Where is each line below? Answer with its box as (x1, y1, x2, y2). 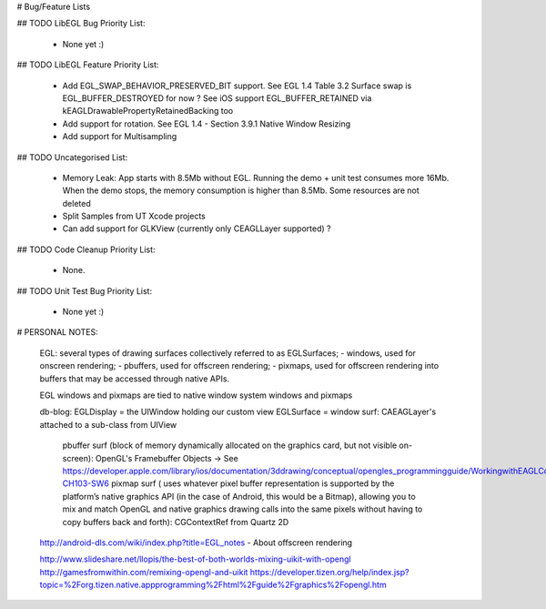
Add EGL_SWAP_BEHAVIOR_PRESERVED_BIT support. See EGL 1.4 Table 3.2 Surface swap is (62, 80, 412, 91)
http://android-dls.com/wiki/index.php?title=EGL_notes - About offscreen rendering (39, 537, 353, 548)
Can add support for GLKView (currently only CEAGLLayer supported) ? (62, 223, 331, 234)
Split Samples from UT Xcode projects (62, 210, 207, 222)
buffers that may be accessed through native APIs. (39, 373, 230, 384)
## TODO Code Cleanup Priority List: (16, 244, 156, 255)
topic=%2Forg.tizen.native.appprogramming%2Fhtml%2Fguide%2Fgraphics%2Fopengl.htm (39, 579, 387, 591)
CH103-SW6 (62, 478, 109, 489)
